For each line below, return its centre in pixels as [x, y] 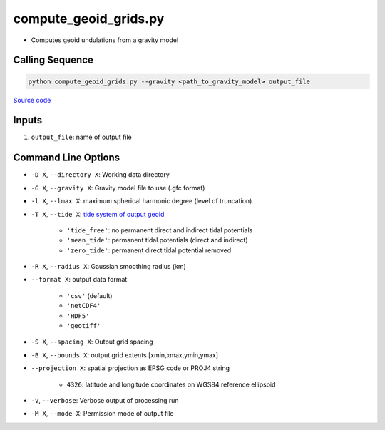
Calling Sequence [53, 60]
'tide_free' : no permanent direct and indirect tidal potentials [160, 230]
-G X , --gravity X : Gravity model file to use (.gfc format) [118, 188]
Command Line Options [67, 158]
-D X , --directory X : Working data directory [101, 175]
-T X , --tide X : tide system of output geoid [98, 214]
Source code [32, 100]
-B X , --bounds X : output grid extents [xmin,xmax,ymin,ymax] [125, 355]
